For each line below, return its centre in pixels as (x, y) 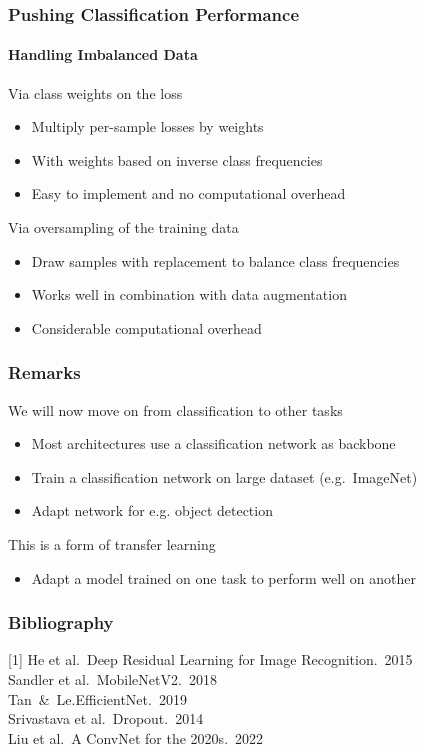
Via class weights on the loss (95, 92)
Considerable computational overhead (146, 327)
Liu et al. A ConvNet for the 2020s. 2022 (136, 737)
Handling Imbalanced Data (103, 54)
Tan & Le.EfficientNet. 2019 (97, 698)
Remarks (44, 372)
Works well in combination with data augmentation (189, 294)
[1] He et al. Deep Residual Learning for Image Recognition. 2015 (210, 659)
